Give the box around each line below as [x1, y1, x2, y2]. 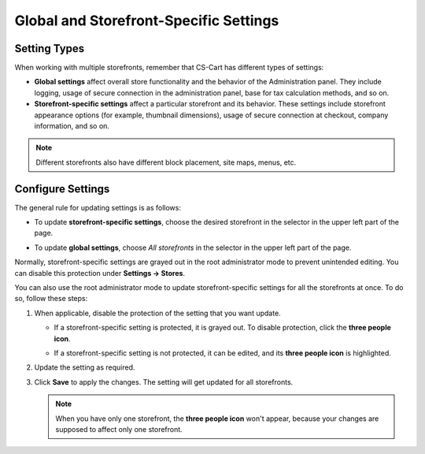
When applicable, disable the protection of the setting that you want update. [34, 308, 281, 318]
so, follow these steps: [14, 294, 88, 303]
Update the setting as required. [34, 363, 135, 372]
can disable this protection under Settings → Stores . [14, 268, 185, 277]
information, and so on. [34, 121, 110, 131]
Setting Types [14, 42, 85, 55]
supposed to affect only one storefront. [55, 424, 183, 434]
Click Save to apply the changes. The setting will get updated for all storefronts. [34, 377, 294, 386]
